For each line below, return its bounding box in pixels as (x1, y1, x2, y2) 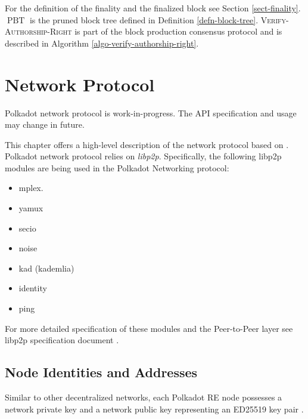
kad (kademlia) (18, 261, 74, 274)
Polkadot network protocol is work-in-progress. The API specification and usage (5, 106, 297, 119)
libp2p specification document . (5, 334, 119, 346)
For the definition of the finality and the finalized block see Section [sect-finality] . (5, 2, 301, 14)
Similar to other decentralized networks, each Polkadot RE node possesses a (5, 391, 282, 403)
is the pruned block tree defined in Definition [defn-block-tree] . (29, 13, 259, 26)
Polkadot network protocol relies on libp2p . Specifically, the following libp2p (5, 150, 282, 162)
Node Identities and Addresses (5, 363, 198, 381)
